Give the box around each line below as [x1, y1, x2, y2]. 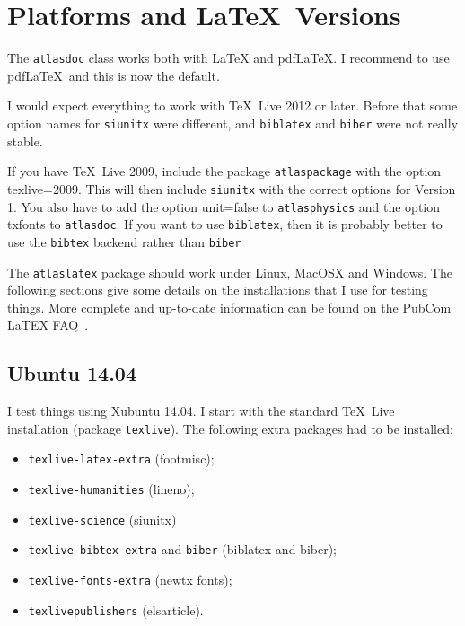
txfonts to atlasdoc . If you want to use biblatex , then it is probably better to [7, 215, 443, 234]
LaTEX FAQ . [7, 315, 89, 334]
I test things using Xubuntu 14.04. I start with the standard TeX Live [7, 401, 395, 420]
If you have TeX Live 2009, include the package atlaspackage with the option [7, 162, 442, 181]
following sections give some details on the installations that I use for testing [7, 280, 428, 299]
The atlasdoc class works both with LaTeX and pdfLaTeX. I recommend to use [7, 48, 450, 67]
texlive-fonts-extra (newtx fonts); [28, 570, 232, 589]
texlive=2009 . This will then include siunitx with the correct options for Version [7, 179, 456, 198]
